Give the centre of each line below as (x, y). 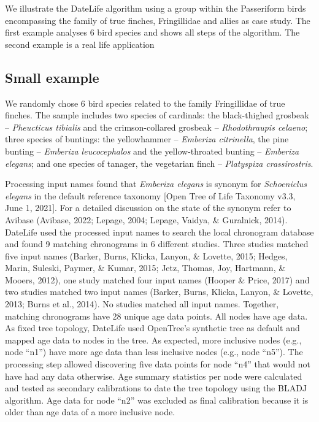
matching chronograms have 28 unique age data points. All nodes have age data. (156, 316)
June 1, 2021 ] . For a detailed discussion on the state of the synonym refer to (148, 208)
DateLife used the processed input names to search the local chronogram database (159, 232)
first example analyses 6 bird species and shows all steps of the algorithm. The (152, 32)
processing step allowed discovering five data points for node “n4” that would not (158, 364)
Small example (52, 77)
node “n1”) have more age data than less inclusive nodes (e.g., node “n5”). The (154, 352)
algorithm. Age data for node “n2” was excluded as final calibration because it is (157, 400)
